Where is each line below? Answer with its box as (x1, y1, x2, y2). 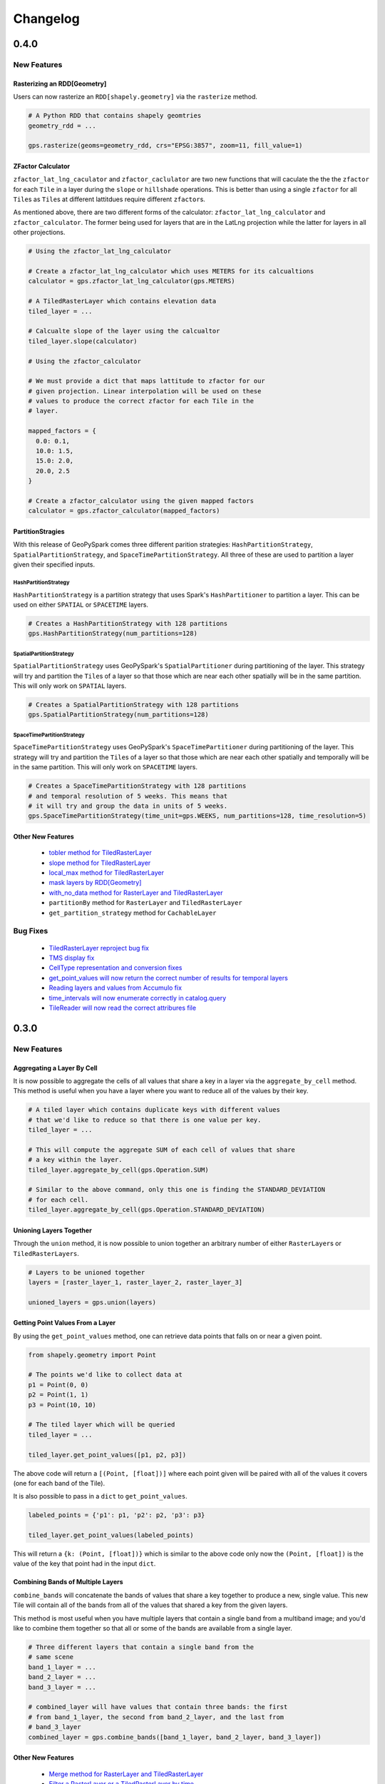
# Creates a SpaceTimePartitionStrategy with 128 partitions (28, 782, 247, 790)
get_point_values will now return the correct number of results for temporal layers (48, 973, 288, 982)
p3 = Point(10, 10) (28, 1401, 96, 1409)
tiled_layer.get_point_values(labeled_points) (28, 1531, 194, 1539)
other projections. (13, 228, 66, 237)
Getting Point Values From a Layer (13, 1319, 116, 1327)
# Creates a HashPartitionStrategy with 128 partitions (28, 619, 228, 627)
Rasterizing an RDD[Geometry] (13, 79, 107, 88)
